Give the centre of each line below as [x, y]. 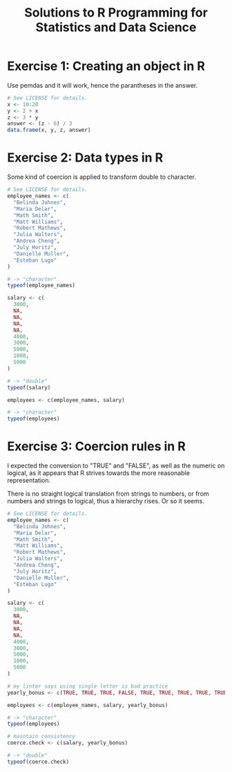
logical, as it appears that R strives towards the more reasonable [98, 473]
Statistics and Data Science [116, 27]
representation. [29, 481]
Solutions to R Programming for [116, 13]
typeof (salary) [29, 387]
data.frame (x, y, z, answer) [49, 130]
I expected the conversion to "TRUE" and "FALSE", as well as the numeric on [116, 466]
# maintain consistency [41, 737]
